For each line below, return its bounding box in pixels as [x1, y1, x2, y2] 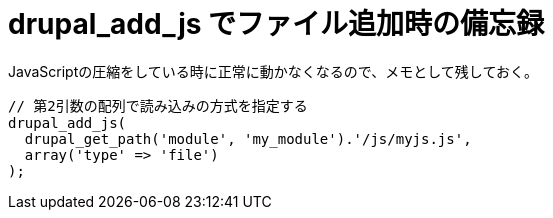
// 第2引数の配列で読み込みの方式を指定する [8, 97, 308, 114]
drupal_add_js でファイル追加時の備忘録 [8, 7, 545, 41]
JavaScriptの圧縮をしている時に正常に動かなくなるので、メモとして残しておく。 [8, 62, 538, 80]
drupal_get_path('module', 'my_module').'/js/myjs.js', [24, 130, 472, 147]
